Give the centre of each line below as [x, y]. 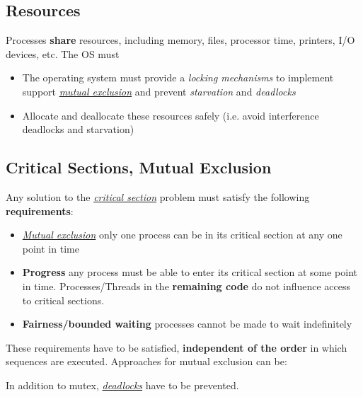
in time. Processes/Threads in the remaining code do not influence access [186, 286]
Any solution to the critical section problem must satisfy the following [158, 196]
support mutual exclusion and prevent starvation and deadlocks [159, 91]
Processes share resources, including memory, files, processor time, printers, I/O [180, 40]
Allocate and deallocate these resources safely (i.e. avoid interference [171, 115]
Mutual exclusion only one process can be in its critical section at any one [182, 235]
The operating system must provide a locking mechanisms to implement [178, 77]
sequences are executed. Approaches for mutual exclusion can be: [146, 361]
